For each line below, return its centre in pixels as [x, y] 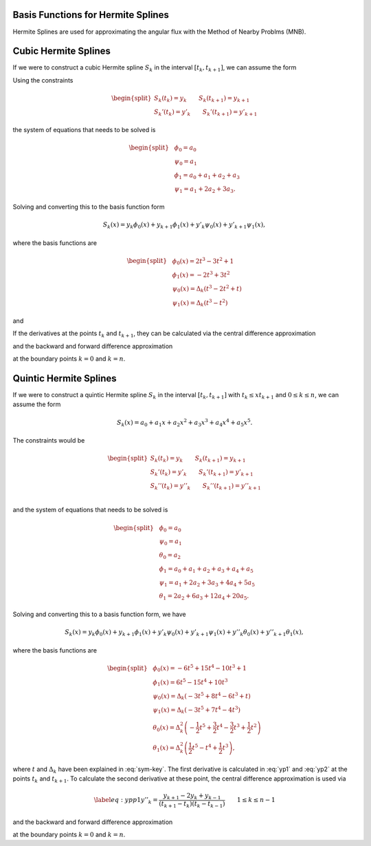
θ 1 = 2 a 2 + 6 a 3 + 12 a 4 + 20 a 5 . [204, 597]
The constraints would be [49, 441]
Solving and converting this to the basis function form [89, 207]
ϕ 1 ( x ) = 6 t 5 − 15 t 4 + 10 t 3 [190, 682]
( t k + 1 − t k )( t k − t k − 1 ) [192, 804]
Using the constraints [43, 80]
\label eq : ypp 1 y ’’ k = [126, 801]
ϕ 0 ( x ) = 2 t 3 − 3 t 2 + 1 [203, 261]
